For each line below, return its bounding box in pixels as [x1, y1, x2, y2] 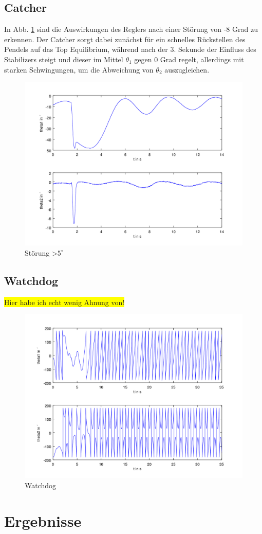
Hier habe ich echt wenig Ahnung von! [4, 296, 125, 307]
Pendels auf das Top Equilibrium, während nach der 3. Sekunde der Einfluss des [4, 44, 256, 55]
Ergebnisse [4, 510, 82, 531]
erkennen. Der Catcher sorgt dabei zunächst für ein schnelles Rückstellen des [4, 33, 246, 44]
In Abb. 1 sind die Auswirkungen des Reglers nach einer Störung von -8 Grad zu [4, 24, 258, 34]
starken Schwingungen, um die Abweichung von [4, 64, 154, 75]
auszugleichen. [164, 64, 210, 75]
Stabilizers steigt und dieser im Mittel [4, 54, 123, 64]
